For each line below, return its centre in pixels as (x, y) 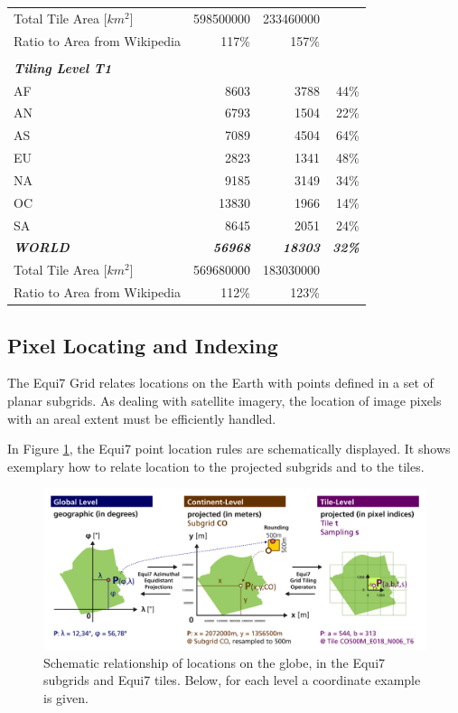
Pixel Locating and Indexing (143, 345)
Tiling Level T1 (63, 67)
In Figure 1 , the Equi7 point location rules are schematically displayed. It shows (229, 449)
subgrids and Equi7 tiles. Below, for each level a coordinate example (232, 680)
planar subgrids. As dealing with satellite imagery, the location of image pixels (224, 401)
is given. (66, 698)
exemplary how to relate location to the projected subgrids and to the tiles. (216, 466)
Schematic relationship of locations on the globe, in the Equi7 (215, 662)
